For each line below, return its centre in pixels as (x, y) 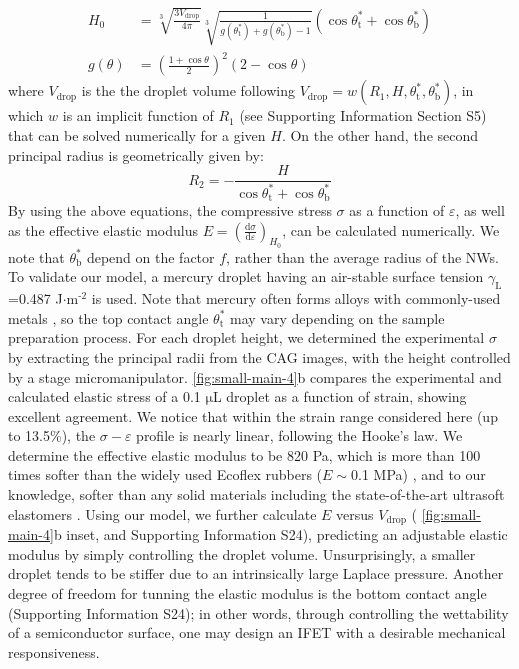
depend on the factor (150, 256)
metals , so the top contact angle (108, 317)
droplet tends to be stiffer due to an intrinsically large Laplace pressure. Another (256, 573)
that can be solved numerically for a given (137, 134)
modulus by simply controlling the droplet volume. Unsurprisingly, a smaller (242, 553)
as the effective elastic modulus (103, 229)
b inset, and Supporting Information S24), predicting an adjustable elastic (280, 534)
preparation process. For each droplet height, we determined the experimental (246, 337)
